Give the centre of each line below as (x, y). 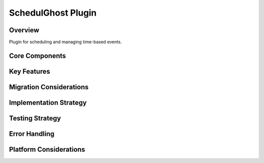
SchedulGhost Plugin (53, 13)
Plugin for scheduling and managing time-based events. (66, 42)
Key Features (30, 71)
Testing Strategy (35, 118)
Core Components (37, 56)
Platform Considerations (47, 149)
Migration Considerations (49, 87)
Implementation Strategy (48, 103)
